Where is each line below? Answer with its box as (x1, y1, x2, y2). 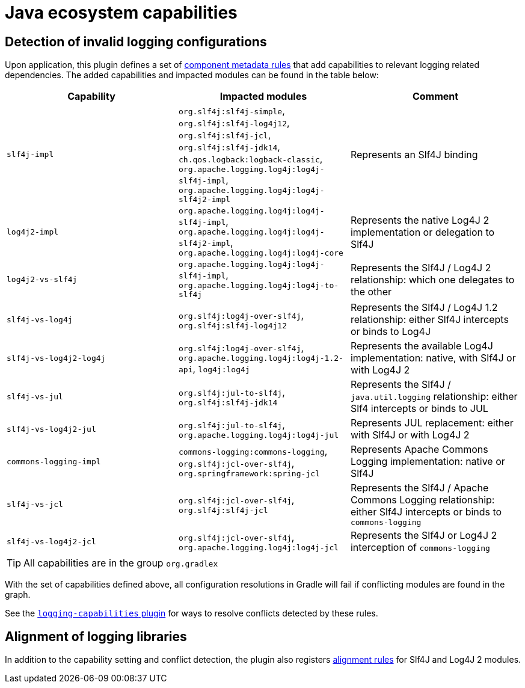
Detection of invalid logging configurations (5, 34, 267, 49)
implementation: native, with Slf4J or (350, 352, 516, 364)
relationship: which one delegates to (350, 273, 515, 286)
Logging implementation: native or (350, 455, 505, 468)
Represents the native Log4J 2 (350, 213, 490, 226)
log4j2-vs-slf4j (7, 275, 78, 284)
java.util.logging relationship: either (350, 390, 518, 403)
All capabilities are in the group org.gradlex (23, 557, 218, 570)
